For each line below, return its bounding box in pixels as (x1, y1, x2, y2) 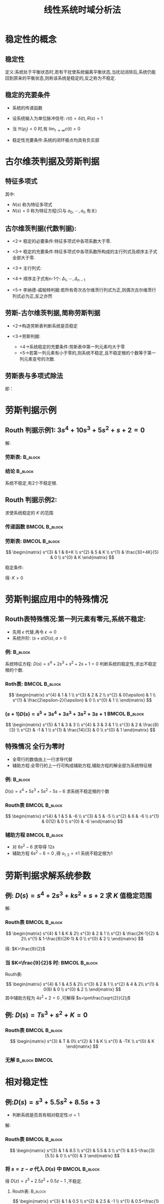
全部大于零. (12, 255, 35, 261)
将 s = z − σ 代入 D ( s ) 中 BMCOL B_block (5, 1166, 100, 1173)
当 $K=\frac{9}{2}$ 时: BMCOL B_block (5, 959, 98, 966)
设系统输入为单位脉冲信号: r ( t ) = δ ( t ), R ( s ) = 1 (12, 115, 103, 121)
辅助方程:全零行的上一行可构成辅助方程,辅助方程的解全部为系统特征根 (12, 762, 152, 768)
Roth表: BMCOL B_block (5, 680, 61, 687)
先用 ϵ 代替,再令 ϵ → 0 (12, 629, 57, 635)
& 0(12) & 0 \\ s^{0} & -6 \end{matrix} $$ (41, 818, 123, 824)
